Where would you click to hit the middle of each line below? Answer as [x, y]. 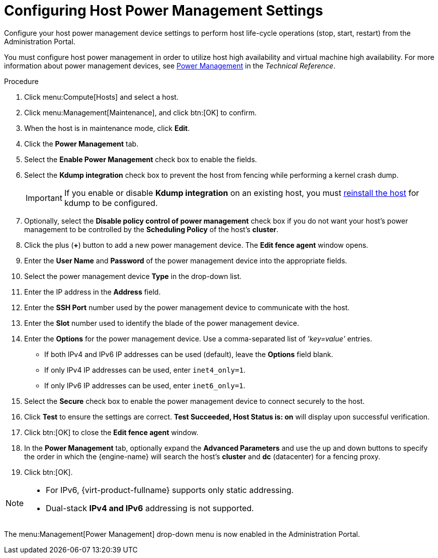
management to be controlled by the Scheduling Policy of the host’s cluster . [151, 229]
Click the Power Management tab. [81, 144]
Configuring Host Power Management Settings [164, 11]
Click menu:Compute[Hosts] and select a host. [101, 97]
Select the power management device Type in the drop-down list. [133, 276]
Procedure [21, 81]
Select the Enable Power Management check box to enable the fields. [141, 159]
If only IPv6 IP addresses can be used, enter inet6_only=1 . [145, 385]
